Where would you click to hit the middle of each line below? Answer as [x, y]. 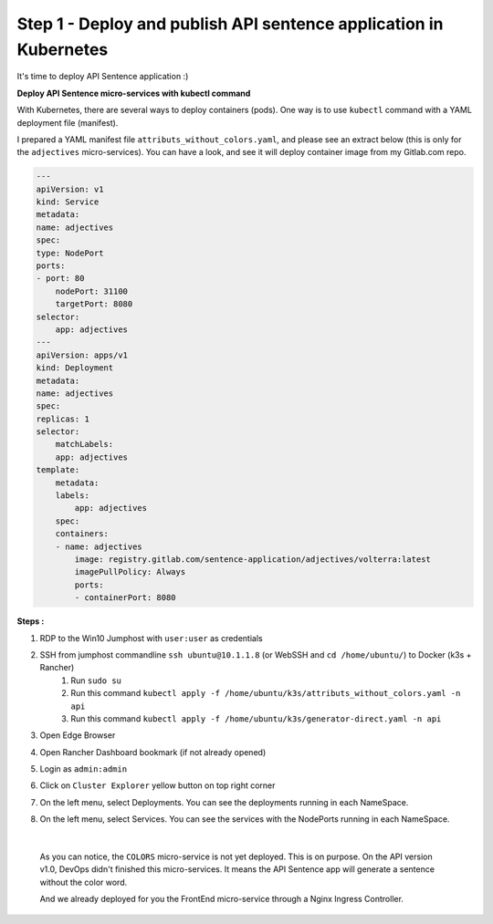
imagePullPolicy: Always [130, 572]
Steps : [31, 621]
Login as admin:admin [84, 769]
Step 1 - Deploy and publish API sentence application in [230, 24]
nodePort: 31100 [91, 291]
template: [58, 470]
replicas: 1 [63, 419]
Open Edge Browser [78, 735]
